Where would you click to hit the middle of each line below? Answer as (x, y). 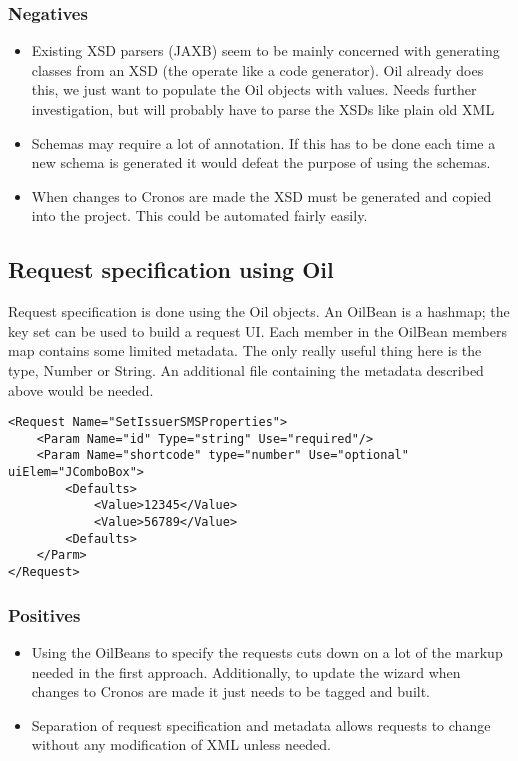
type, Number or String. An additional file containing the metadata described (246, 369)
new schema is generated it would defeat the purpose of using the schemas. (261, 162)
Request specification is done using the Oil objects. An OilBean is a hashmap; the (259, 311)
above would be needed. (81, 389)
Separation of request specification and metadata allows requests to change (261, 724)
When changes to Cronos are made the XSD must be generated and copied (261, 195)
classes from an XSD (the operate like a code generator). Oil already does (257, 69)
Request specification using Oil (171, 269)
